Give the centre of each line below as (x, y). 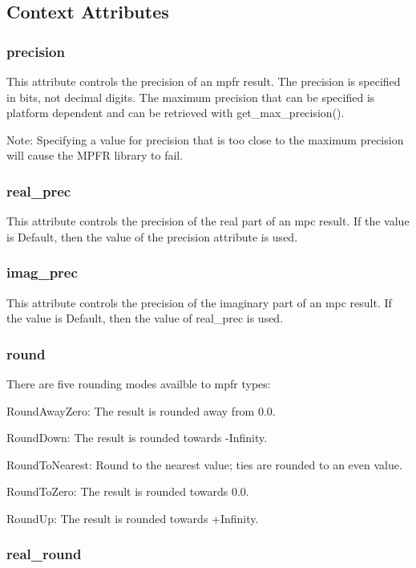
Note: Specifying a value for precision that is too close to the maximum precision (205, 139)
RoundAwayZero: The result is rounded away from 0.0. (141, 410)
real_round (44, 554)
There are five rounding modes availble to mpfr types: (139, 383)
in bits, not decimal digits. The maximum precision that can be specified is (191, 97)
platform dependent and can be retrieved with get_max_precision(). (176, 113)
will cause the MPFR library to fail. (95, 155)
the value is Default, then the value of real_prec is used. (145, 318)
